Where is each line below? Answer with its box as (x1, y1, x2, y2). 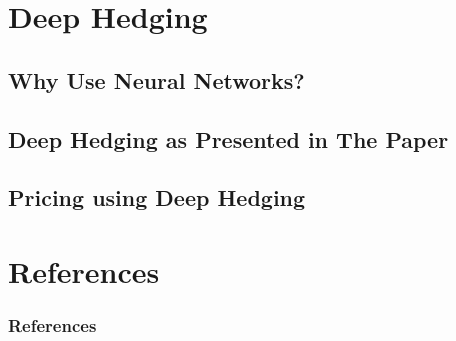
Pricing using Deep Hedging (8, 182, 306, 213)
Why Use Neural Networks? (8, 64, 305, 95)
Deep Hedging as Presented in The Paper (8, 123, 449, 154)
